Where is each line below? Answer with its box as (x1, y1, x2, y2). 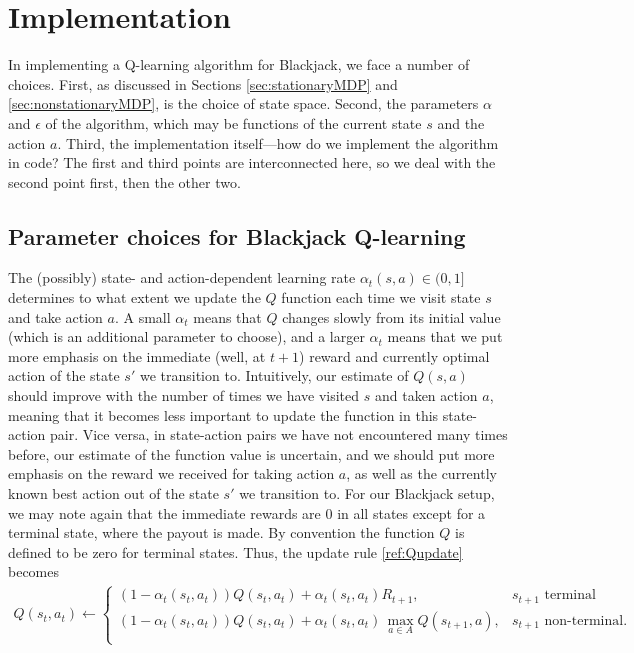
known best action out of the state (8, 483, 219, 504)
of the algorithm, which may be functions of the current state (45, 112, 422, 133)
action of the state (8, 365, 120, 386)
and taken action (374, 385, 478, 406)
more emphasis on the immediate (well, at (8, 345, 266, 366)
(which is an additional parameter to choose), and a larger (8, 326, 365, 347)
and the (437, 112, 485, 133)
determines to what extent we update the (8, 287, 261, 308)
